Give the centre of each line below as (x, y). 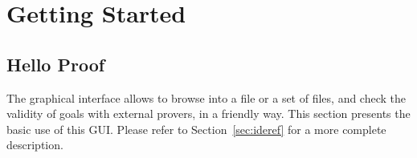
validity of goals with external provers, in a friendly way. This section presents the (208, 113)
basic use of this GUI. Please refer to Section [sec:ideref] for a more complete (196, 129)
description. (35, 145)
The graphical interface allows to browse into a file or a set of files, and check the (206, 97)
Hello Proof (56, 64)
